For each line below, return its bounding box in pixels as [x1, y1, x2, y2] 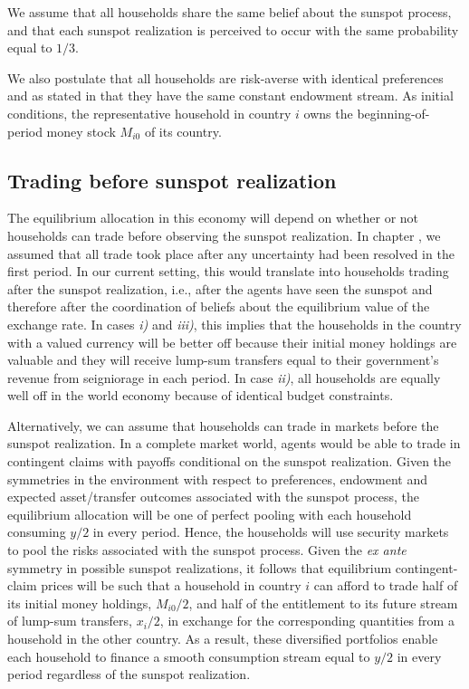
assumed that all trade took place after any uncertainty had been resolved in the [7, 244, 455, 263]
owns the [303, 103, 353, 122]
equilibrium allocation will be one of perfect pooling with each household [7, 504, 412, 523]
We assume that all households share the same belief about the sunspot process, [7, 3, 452, 21]
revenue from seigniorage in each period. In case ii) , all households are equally [7, 368, 441, 387]
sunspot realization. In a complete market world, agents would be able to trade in [7, 434, 461, 453]
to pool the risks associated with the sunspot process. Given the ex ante [7, 541, 407, 560]
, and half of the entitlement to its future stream [188, 593, 458, 612]
